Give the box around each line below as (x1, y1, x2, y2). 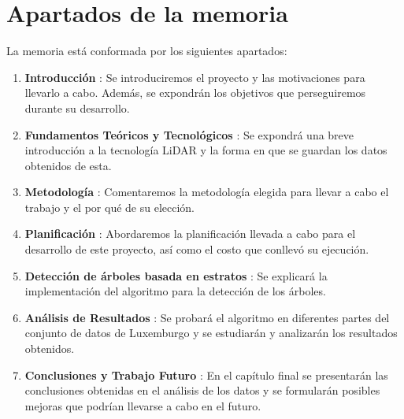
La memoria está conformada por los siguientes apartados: (6, 43, 287, 59)
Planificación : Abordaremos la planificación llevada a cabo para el (24, 225, 356, 242)
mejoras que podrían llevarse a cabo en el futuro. (24, 397, 261, 413)
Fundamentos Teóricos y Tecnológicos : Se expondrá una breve (24, 126, 354, 143)
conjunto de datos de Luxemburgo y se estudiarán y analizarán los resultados (24, 324, 398, 341)
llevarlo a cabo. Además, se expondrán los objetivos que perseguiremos (24, 84, 366, 101)
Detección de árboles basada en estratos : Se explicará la (24, 267, 328, 284)
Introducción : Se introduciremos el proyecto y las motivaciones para (24, 69, 365, 85)
